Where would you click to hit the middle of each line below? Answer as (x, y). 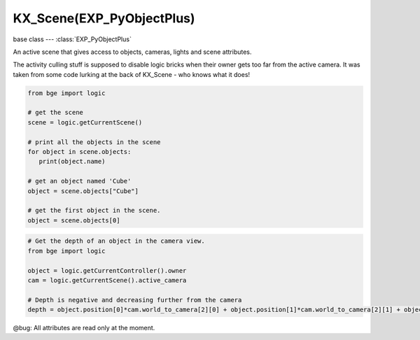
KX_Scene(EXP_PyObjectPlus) (104, 18)
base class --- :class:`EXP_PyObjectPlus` (72, 39)
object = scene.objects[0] (74, 220)
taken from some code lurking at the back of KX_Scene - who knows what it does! (132, 74)
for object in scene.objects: (79, 152)
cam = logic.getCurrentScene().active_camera (107, 280)
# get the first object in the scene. (94, 211)
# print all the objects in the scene (94, 142)
